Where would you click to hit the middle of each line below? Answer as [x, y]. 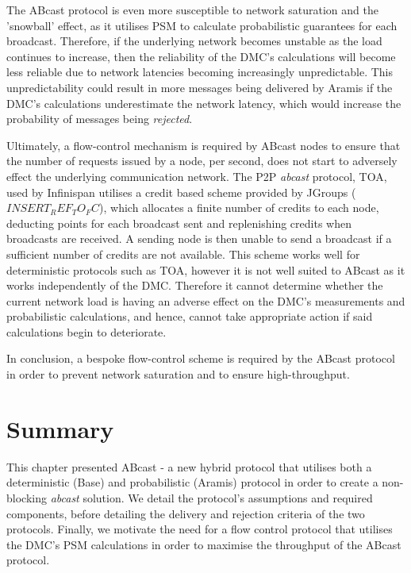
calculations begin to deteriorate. [86, 331]
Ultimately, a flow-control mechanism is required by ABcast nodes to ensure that [204, 145]
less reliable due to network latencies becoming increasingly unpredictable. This [200, 72]
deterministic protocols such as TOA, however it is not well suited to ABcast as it [206, 269]
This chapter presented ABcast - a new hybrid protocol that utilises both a [189, 466]
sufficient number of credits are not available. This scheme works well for [183, 254]
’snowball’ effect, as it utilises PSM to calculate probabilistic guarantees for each [202, 25]
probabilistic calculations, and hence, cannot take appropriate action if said [190, 316]
